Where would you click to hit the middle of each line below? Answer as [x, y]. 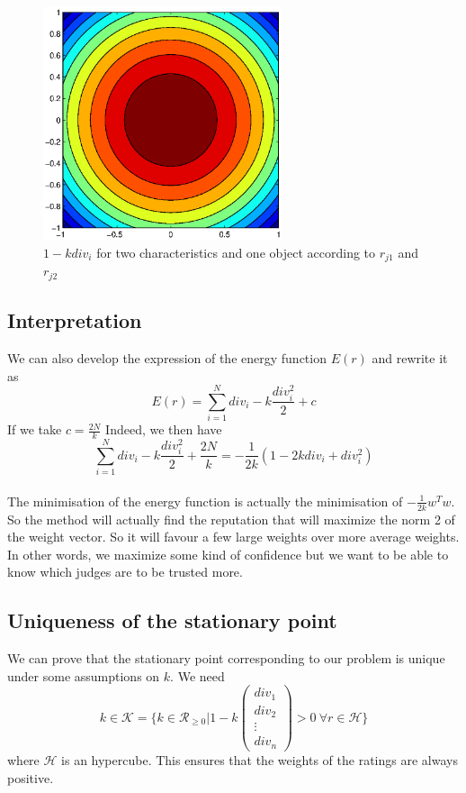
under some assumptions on [84, 675]
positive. [31, 777]
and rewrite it [410, 357]
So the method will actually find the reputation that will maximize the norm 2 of [231, 519]
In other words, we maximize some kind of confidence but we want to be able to [228, 554]
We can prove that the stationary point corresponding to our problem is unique [226, 658]
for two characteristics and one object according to [236, 252]
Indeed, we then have [164, 429]
